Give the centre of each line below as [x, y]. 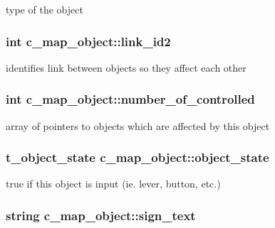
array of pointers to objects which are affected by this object [138, 125]
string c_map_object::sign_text [101, 215]
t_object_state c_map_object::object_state [137, 157]
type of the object [45, 9]
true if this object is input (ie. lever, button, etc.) [113, 184]
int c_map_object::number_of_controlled [130, 99]
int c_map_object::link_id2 [88, 41]
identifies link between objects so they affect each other [126, 67]
